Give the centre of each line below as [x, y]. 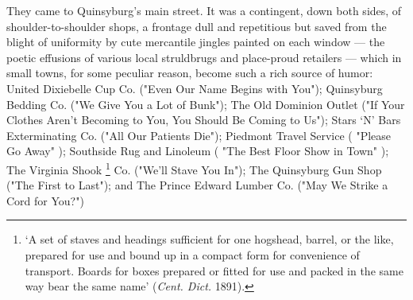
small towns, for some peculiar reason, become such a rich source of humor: [190, 73]
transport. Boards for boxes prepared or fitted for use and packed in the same [214, 270]
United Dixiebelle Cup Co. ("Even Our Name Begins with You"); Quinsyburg [195, 88]
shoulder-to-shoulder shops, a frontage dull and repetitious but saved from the [197, 26]
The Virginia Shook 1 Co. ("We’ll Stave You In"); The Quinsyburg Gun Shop [194, 168]
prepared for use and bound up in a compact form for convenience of [192, 254]
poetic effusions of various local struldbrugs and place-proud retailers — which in [204, 57]
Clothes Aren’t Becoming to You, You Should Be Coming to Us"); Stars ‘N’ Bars [204, 120]
